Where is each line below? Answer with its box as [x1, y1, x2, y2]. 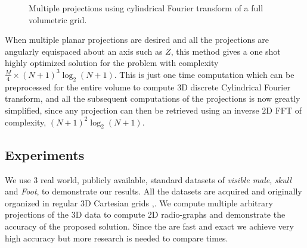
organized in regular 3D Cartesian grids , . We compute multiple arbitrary [5, 196, 273, 209]
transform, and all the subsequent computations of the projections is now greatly [5, 92, 300, 105]
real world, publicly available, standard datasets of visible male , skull [40, 173, 292, 186]
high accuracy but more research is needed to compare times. [5, 231, 228, 244]
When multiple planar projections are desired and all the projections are [5, 33, 269, 46]
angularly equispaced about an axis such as [5, 45, 163, 57]
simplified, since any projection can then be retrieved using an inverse [5, 103, 259, 116]
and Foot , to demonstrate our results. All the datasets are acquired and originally [5, 185, 302, 197]
